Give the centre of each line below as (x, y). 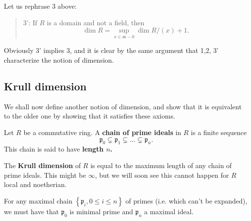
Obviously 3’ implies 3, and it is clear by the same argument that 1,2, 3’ (111, 50)
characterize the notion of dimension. (59, 60)
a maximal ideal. (169, 211)
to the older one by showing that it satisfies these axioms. (90, 116)
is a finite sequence (219, 132)
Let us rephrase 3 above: (40, 6)
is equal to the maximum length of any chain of (161, 165)
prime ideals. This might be (45, 175)
